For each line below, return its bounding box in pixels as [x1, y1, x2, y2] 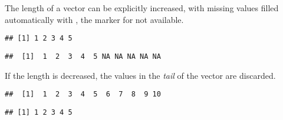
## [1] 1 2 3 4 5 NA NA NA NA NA [5, 52, 161, 61]
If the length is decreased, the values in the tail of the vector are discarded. [5, 69, 276, 81]
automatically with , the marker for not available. [5, 13, 184, 25]
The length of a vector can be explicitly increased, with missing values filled [5, 2, 279, 14]
